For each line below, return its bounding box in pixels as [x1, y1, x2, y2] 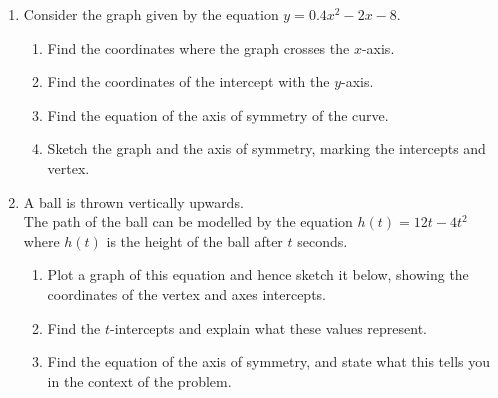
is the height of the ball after [106, 230, 283, 251]
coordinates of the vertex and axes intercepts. [47, 283, 326, 304]
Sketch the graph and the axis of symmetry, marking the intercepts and [47, 138, 486, 159]
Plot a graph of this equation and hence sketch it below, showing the [47, 264, 469, 285]
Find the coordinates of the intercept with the [47, 71, 330, 92]
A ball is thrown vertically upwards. [23, 191, 244, 212]
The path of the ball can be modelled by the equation [23, 211, 353, 232]
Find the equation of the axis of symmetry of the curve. [47, 104, 389, 125]
